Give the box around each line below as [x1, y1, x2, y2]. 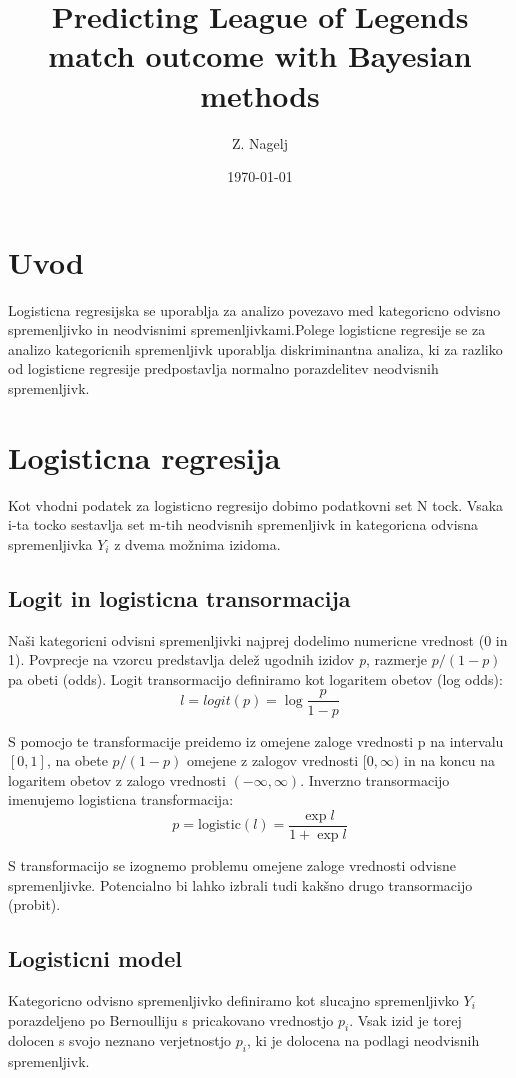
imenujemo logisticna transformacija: [8, 789, 234, 810]
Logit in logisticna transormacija [8, 582, 351, 613]
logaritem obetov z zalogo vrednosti [8, 769, 226, 790]
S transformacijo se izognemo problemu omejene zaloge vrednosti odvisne [8, 854, 457, 875]
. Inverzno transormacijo [300, 769, 450, 790]
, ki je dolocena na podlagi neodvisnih [246, 1030, 480, 1051]
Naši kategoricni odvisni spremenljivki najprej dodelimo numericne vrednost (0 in [8, 629, 508, 650]
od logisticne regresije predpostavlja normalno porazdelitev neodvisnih [8, 358, 439, 379]
